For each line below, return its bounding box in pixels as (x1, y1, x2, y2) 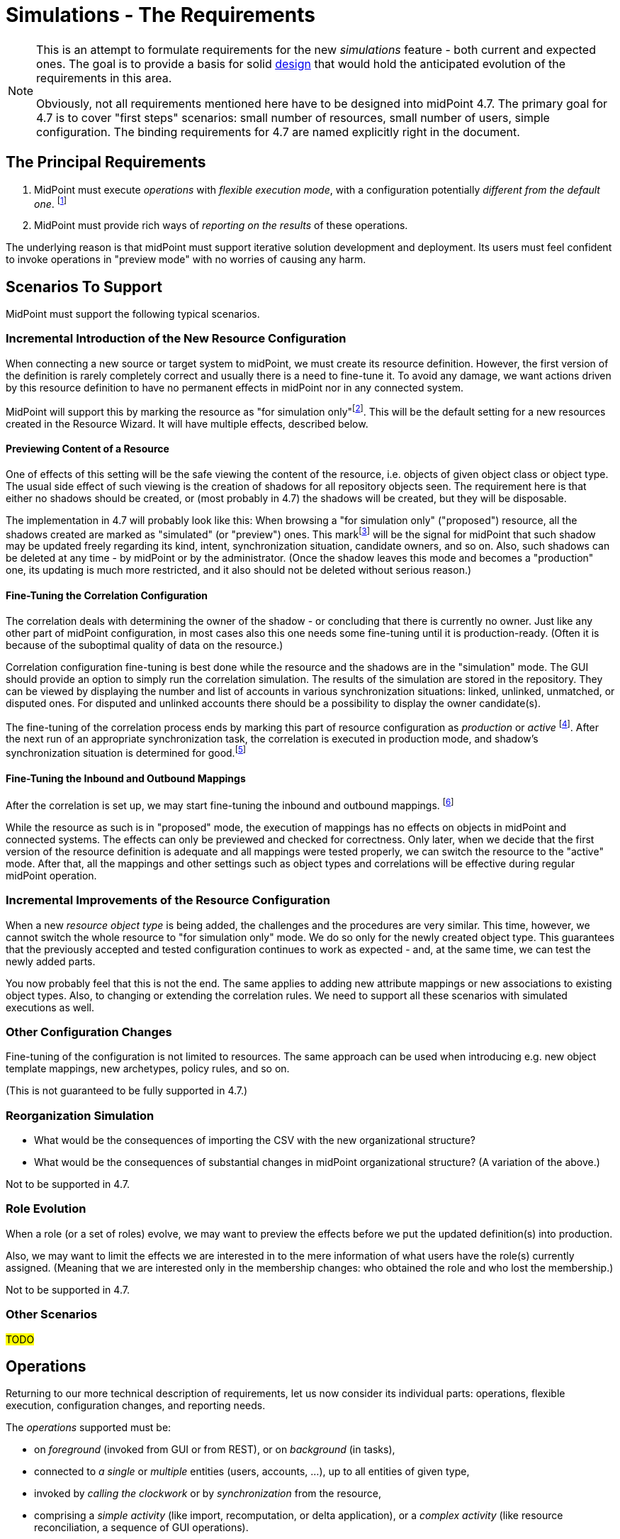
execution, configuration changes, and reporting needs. (6, 1399, 266, 1412)
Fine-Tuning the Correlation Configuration (6, 589, 208, 601)
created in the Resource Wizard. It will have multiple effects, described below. (6, 417, 368, 430)
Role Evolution (6, 1201, 86, 1216)
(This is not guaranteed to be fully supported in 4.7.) (6, 1084, 248, 1097)
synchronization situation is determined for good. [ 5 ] (6, 745, 247, 759)
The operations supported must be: (6, 1421, 171, 1434)
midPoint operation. (6, 869, 97, 882)
